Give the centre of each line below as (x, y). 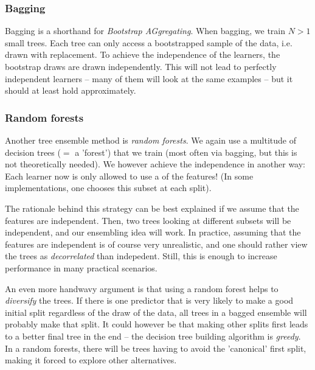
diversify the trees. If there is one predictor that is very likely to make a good (149, 300)
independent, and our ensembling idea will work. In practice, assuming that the (153, 232)
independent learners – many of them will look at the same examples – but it (149, 78)
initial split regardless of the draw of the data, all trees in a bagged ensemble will (156, 312)
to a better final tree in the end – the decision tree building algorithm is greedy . (153, 336)
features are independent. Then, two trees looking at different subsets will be (148, 220)
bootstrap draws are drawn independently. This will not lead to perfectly (141, 66)
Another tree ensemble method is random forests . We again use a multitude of (151, 140)
